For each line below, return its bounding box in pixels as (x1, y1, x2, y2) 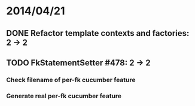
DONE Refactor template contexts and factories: (6, 28, 190, 38)
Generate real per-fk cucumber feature (6, 92, 121, 100)
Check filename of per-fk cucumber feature (6, 75, 136, 84)
